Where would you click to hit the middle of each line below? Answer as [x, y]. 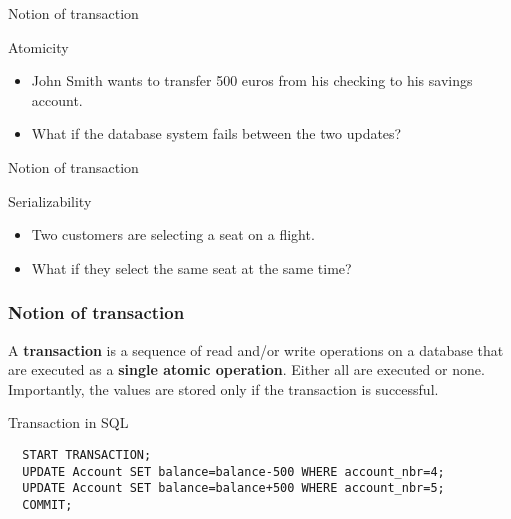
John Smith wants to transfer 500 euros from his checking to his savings [252, 80]
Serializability [50, 200]
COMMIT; [47, 504]
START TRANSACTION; [87, 454]
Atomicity [38, 46]
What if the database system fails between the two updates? [216, 133]
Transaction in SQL [68, 422]
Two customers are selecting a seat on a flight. [173, 234]
